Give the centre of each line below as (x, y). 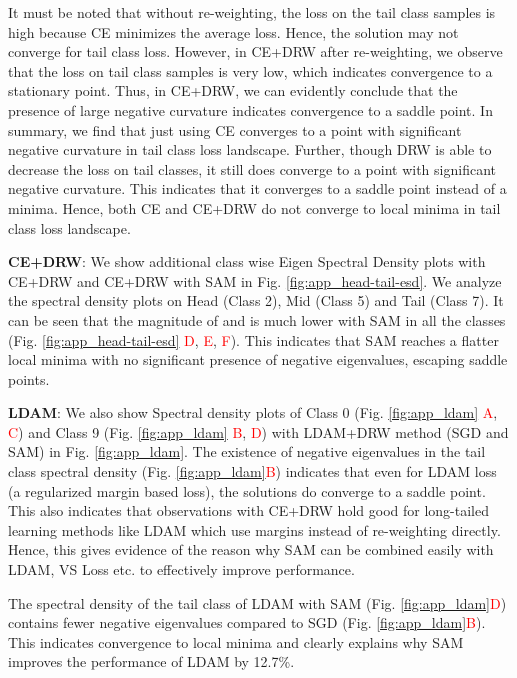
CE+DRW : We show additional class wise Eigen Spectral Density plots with (247, 261)
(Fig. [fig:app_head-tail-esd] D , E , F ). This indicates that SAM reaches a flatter (253, 339)
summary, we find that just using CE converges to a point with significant (235, 129)
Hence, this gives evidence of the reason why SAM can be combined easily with (251, 549)
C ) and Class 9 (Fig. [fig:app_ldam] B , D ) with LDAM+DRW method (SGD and (258, 431)
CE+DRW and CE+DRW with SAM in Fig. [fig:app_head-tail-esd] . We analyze (255, 280)
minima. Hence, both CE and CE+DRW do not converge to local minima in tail (254, 207)
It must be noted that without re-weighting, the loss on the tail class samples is (252, 12)
